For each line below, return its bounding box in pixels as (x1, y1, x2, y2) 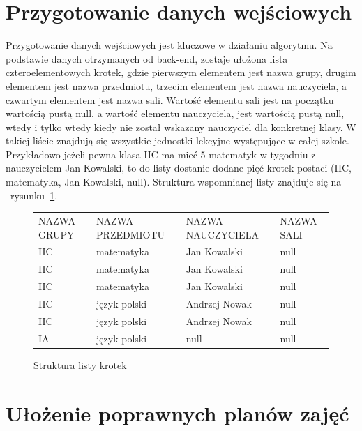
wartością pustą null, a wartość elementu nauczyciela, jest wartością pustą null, (6, 106, 345, 121)
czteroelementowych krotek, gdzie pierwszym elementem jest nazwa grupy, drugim (6, 65, 356, 80)
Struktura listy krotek (33, 357, 127, 372)
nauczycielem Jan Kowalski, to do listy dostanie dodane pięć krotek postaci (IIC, (6, 160, 352, 175)
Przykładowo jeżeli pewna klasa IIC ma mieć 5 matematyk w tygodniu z (6, 146, 316, 161)
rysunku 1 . (10, 188, 58, 202)
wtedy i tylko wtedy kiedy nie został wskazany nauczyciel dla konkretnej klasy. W (6, 119, 356, 134)
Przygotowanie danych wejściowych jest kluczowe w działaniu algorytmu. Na (6, 38, 333, 52)
